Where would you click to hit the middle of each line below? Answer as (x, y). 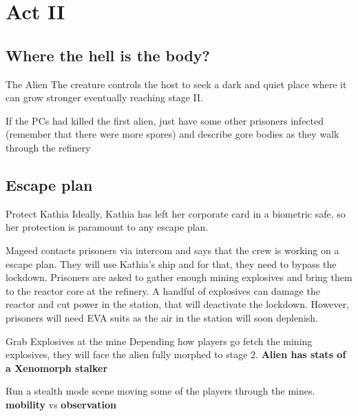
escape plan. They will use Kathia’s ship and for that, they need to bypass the (171, 263)
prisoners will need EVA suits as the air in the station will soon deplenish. (162, 317)
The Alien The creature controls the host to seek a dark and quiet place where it (176, 84)
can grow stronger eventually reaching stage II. (104, 97)
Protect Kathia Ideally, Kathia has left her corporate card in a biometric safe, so (176, 213)
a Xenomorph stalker (57, 367)
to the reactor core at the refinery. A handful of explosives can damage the (163, 290)
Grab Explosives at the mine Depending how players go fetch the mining (159, 341)
